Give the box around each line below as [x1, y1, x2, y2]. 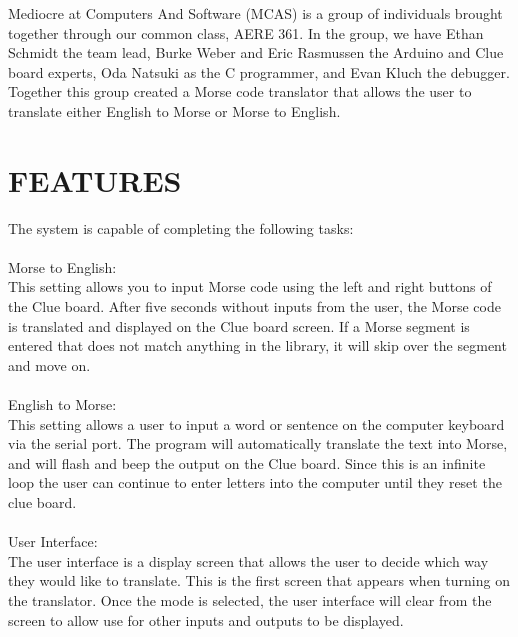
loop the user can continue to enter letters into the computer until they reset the [8, 472, 502, 493]
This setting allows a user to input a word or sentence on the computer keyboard [8, 413, 505, 434]
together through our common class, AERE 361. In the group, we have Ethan [8, 22, 484, 43]
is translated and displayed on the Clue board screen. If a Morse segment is [8, 315, 470, 336]
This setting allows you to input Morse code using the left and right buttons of [8, 276, 492, 297]
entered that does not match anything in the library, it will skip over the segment [8, 335, 507, 356]
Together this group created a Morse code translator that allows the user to [8, 81, 472, 102]
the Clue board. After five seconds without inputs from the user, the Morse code [8, 296, 501, 317]
